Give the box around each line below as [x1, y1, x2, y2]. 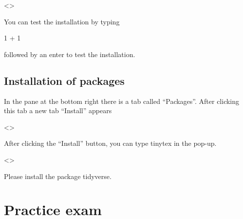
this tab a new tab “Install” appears [4, 105, 112, 116]
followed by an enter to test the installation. [4, 49, 135, 59]
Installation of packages [4, 73, 125, 88]
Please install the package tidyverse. [4, 171, 112, 181]
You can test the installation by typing [4, 16, 120, 26]
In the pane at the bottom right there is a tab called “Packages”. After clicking [4, 96, 240, 106]
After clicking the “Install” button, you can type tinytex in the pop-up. [4, 138, 217, 148]
